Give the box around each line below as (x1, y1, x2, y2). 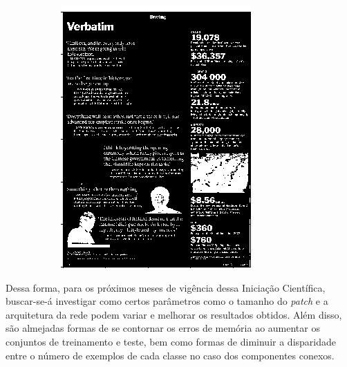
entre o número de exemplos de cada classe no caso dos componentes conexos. (6, 348, 335, 362)
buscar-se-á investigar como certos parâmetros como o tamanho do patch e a (6, 294, 328, 308)
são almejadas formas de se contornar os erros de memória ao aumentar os (6, 321, 320, 335)
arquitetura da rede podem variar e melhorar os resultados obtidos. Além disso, (6, 307, 342, 321)
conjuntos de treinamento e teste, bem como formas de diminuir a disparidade (6, 334, 337, 348)
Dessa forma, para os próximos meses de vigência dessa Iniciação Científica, (6, 280, 326, 294)
